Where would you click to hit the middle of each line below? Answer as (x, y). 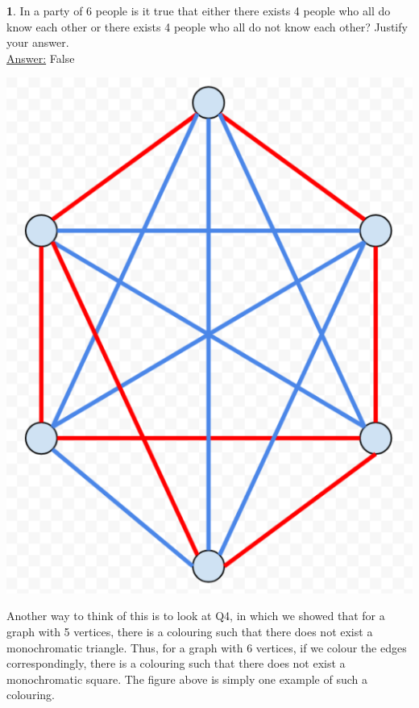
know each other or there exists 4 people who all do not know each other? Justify (207, 26)
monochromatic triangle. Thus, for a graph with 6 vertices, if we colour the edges (207, 647)
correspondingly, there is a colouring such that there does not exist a (176, 663)
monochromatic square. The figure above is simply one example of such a (187, 679)
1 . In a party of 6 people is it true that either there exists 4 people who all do (199, 10)
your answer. (38, 42)
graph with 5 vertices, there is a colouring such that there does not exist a (190, 631)
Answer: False (41, 58)
